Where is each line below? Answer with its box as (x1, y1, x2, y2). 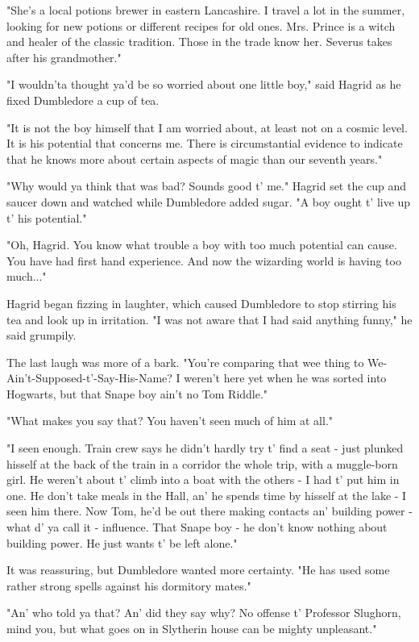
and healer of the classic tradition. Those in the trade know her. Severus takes (6, 33, 392, 50)
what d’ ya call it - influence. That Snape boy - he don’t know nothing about (6, 519, 388, 536)
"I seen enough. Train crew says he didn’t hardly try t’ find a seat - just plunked (6, 440, 404, 456)
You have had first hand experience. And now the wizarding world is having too (6, 252, 401, 269)
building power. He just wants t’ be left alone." (6, 534, 238, 551)
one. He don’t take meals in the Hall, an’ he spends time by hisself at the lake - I (6, 486, 407, 503)
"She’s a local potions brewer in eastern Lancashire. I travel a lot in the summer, (6, 2, 405, 18)
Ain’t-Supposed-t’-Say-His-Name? (6, 369, 172, 386)
